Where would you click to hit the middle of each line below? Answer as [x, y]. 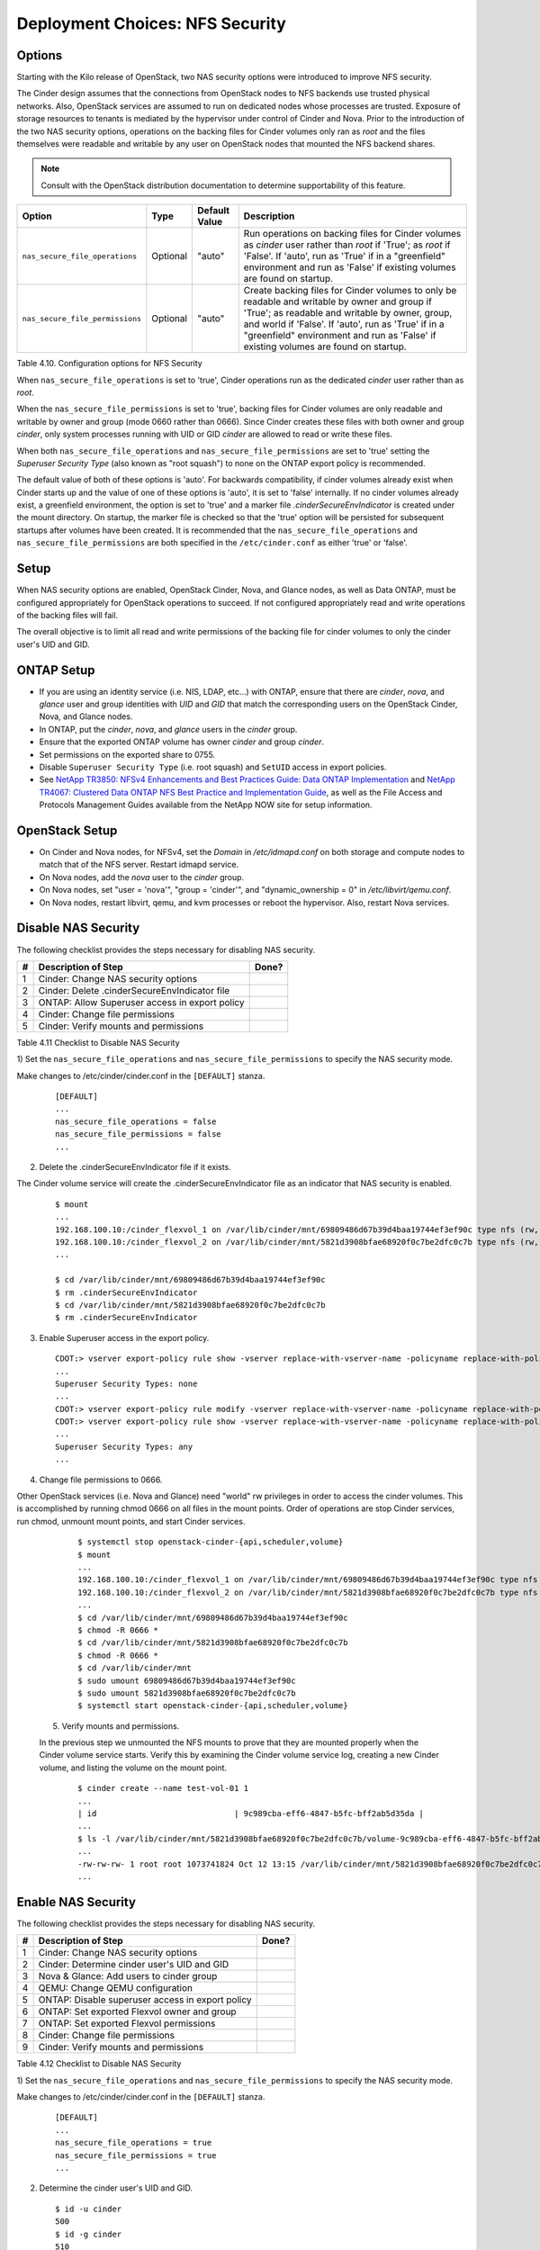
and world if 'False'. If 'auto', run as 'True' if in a [344, 324]
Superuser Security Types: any [124, 1446]
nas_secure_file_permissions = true [136, 2155]
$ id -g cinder [89, 2234]
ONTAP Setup [56, 670]
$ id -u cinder [89, 2209]
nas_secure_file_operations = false [136, 1121]
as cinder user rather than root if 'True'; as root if [347, 245]
